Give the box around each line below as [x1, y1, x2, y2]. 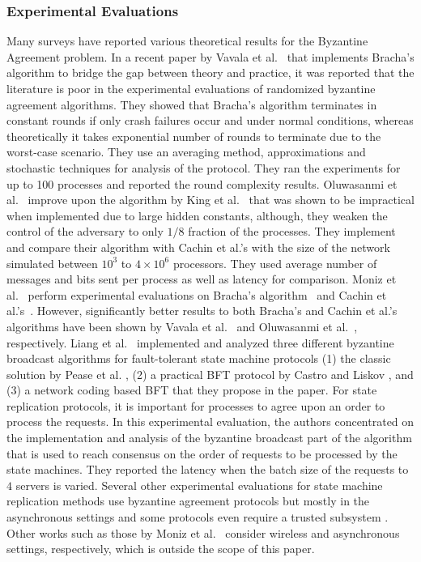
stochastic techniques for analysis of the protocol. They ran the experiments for [6, 159, 401, 176]
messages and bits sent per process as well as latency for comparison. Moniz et [6, 270, 397, 287]
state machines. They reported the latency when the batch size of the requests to [6, 461, 409, 478]
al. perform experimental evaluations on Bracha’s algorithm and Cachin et [6, 286, 387, 303]
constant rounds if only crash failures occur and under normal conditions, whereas [6, 112, 414, 129]
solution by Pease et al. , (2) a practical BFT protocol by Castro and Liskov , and [6, 365, 414, 382]
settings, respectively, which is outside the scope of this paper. [6, 540, 315, 557]
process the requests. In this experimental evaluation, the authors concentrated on [6, 413, 415, 430]
